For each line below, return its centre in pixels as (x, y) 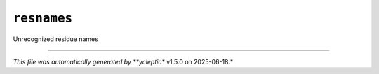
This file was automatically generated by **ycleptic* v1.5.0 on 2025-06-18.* (123, 61)
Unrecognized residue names (55, 39)
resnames (43, 18)
